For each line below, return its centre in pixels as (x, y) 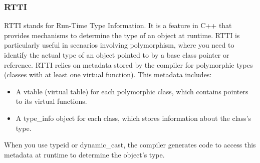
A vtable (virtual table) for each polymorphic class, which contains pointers (132, 91)
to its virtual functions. (51, 101)
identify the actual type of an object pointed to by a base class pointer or (117, 55)
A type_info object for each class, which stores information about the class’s (134, 118)
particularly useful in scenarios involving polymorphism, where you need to (119, 45)
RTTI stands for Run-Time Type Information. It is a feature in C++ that (118, 25)
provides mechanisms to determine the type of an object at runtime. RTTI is (122, 35)
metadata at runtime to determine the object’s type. (84, 154)
